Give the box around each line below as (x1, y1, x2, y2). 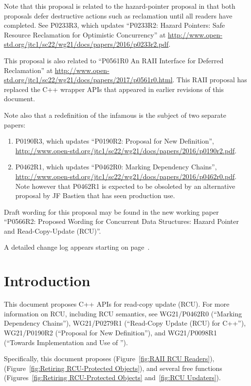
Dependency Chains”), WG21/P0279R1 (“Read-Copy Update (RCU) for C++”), (4, 318, 246, 328)
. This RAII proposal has (172, 74, 247, 85)
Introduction (4, 271, 90, 291)
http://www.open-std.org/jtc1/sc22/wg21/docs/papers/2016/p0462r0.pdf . (15, 171, 237, 181)
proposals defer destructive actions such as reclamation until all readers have (4, 10, 233, 20)
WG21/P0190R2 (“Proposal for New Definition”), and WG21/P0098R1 (4, 327, 217, 337)
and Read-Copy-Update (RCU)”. (4, 225, 101, 236)
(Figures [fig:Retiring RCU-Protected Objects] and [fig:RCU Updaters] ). (4, 372, 221, 383)
